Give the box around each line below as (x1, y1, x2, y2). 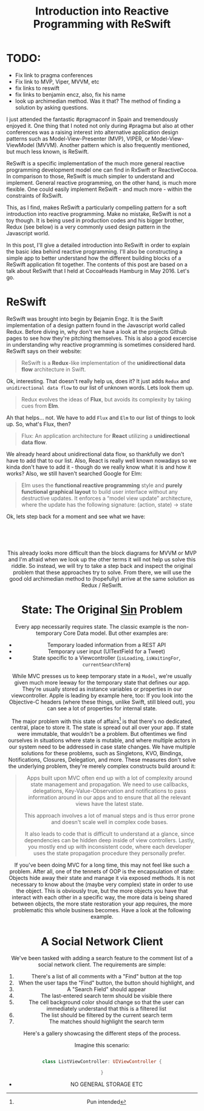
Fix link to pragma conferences (15, 71, 93, 78)
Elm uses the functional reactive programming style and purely (21, 482, 183, 489)
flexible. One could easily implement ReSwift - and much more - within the (6, 185, 192, 193)
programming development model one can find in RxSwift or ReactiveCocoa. (6, 166, 198, 173)
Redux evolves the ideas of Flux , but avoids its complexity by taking (21, 395, 191, 403)
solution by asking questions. (15, 103, 89, 111)
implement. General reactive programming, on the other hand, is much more (6, 179, 197, 186)
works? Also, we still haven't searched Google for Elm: (6, 469, 143, 477)
